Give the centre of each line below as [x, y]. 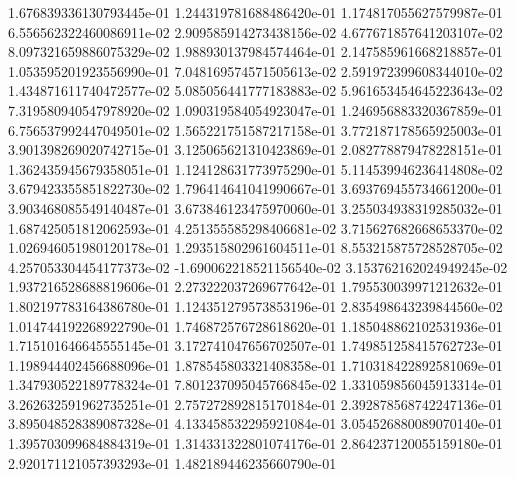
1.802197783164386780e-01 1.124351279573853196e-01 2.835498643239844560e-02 [255, 305]
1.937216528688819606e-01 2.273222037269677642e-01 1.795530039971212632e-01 [255, 286]
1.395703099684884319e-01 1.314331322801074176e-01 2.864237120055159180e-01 [255, 443]
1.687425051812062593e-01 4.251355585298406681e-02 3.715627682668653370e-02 [255, 227]
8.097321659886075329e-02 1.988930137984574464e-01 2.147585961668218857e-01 [255, 51]
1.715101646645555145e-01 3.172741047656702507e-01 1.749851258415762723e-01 [255, 345]
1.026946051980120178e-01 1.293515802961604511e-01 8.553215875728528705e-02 [255, 247]
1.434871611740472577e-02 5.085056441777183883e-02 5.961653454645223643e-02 [255, 90]
